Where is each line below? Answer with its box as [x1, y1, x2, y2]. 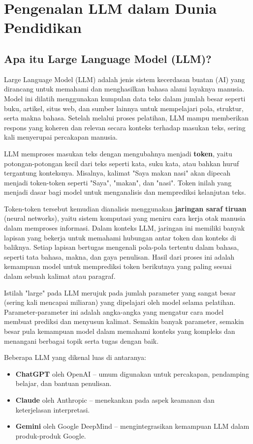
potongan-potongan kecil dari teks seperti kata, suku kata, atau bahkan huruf [4, 158, 239, 168]
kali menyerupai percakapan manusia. [4, 132, 118, 142]
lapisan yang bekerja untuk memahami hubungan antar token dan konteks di [4, 232, 236, 242]
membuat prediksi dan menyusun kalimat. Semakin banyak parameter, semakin [4, 316, 244, 326]
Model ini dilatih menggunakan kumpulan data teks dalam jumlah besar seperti [4, 93, 246, 103]
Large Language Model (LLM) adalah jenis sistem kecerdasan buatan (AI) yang [4, 74, 245, 84]
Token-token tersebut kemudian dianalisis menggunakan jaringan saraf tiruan [4, 203, 247, 213]
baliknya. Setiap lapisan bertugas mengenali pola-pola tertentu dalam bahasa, [4, 242, 239, 252]
